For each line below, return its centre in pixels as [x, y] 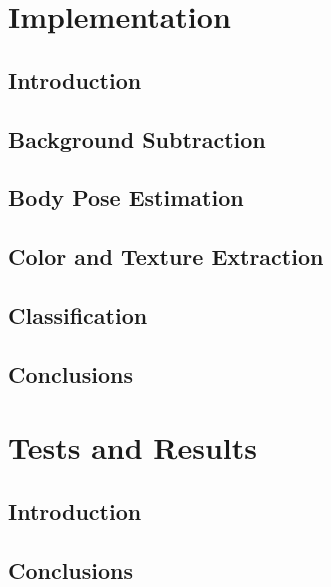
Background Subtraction [137, 138]
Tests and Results [132, 447]
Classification [78, 314]
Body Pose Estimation [126, 197]
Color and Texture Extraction [166, 256]
